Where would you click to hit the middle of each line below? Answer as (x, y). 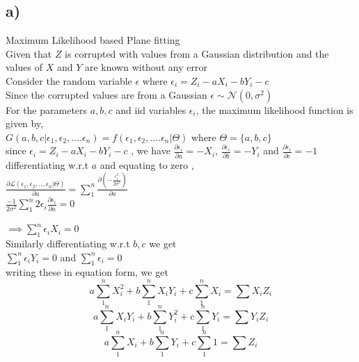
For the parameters (47, 109)
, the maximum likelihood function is (274, 109)
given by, (25, 123)
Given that (29, 53)
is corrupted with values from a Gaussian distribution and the (197, 53)
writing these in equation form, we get (87, 272)
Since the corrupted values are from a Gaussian (106, 94)
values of (24, 67)
